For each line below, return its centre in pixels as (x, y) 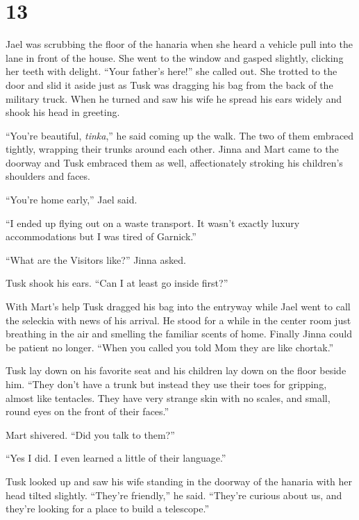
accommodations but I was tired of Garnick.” (101, 236)
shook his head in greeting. (63, 112)
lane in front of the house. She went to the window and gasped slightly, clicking (175, 57)
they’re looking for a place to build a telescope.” (107, 509)
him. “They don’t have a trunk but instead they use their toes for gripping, (166, 384)
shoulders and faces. (48, 176)
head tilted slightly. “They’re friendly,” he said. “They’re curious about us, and (174, 495)
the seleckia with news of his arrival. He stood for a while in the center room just (178, 320)
